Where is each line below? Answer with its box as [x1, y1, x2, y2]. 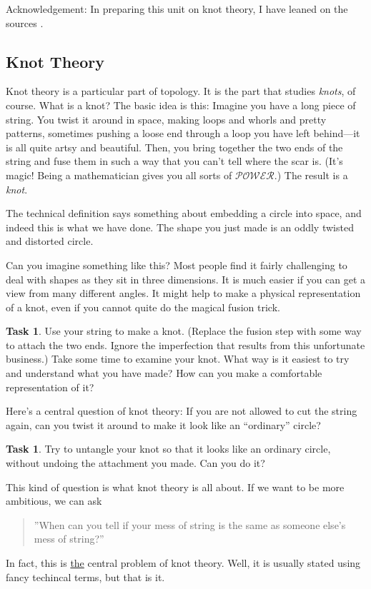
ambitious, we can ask [6, 493, 102, 508]
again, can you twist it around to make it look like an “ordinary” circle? [6, 417, 321, 432]
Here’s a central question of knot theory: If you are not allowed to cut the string [6, 403, 357, 418]
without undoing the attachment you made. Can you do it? [6, 455, 265, 470]
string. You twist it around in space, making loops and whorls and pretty [6, 111, 327, 126]
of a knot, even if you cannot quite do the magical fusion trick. [6, 299, 280, 314]
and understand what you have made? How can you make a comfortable [6, 366, 322, 381]
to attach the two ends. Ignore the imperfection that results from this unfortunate [6, 337, 365, 352]
